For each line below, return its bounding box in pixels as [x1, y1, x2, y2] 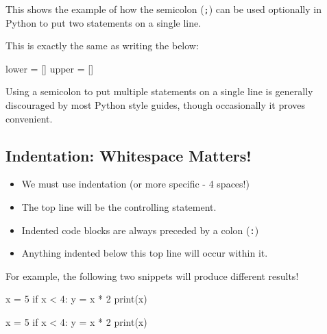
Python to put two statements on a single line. [5, 15, 202, 29]
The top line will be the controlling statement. [21, 200, 217, 214]
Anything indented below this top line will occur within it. [21, 246, 268, 260]
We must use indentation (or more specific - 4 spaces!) [21, 177, 250, 191]
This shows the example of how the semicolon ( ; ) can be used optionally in [5, 2, 322, 16]
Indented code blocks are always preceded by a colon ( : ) [21, 222, 259, 237]
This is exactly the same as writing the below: [5, 38, 199, 53]
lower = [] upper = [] [5, 61, 94, 75]
